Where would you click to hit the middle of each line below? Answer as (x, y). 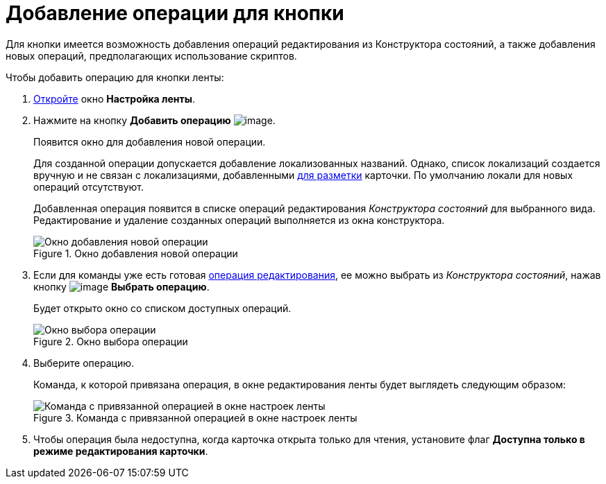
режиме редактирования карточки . (121, 451)
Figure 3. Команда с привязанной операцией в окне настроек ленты (195, 417)
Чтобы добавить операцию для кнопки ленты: (115, 77)
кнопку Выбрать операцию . (121, 286)
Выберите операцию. (84, 363)
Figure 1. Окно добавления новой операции (136, 253)
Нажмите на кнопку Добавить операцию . (154, 120)
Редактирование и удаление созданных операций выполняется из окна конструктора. (239, 220)
